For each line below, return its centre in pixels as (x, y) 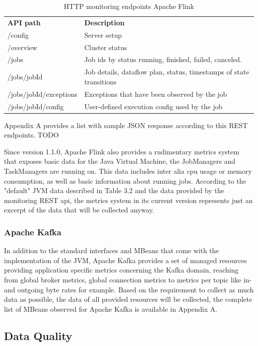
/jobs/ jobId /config (36, 106)
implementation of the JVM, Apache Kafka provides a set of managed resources (126, 260)
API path (24, 22)
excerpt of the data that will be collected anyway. (79, 210)
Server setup (103, 35)
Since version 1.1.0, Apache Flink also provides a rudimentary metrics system (122, 151)
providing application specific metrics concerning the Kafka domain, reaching (121, 270)
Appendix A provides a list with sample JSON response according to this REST (126, 125)
